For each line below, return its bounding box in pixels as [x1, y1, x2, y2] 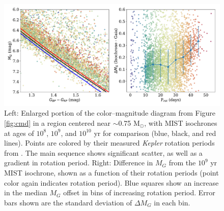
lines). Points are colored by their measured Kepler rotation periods [4, 137, 215, 148]
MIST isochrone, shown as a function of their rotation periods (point [4, 167, 219, 178]
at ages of [4, 127, 34, 138]
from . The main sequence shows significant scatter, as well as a [4, 147, 203, 158]
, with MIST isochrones [144, 118, 217, 128]
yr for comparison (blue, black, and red [94, 127, 216, 138]
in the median [4, 187, 47, 198]
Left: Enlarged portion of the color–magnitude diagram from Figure [4, 108, 216, 118]
